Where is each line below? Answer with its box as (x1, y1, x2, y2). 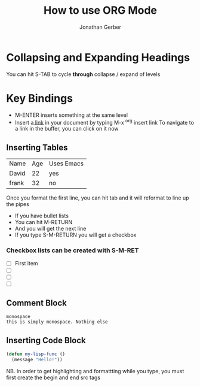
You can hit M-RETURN (14, 219, 73, 226)
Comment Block (6, 298, 67, 309)
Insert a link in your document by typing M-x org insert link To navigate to (14, 117, 194, 126)
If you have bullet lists (14, 212, 69, 219)
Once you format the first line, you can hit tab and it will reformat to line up (6, 194, 189, 201)
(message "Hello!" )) (11, 357, 63, 363)
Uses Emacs (48, 159, 84, 168)
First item (14, 260, 38, 267)
